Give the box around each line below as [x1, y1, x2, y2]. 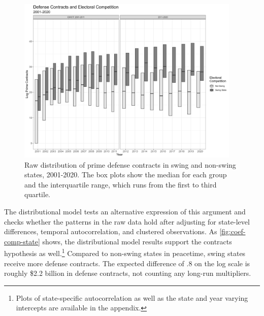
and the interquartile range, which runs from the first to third [24, 179, 217, 189]
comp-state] [4, 236, 40, 246]
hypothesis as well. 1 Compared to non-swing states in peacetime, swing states [4, 246, 246, 259]
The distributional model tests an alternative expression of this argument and [4, 206, 246, 217]
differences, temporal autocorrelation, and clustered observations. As [4, 226, 217, 237]
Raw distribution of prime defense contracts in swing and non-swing [24, 159, 236, 170]
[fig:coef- [219, 226, 246, 237]
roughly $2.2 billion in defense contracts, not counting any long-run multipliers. [4, 268, 251, 278]
